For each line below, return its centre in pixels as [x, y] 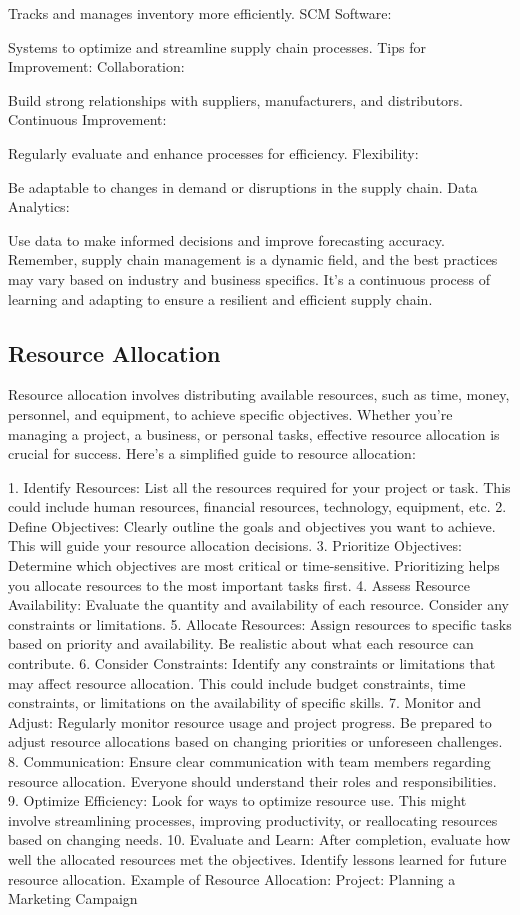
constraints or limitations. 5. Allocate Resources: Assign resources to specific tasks [260, 623]
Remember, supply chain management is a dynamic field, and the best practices [253, 259]
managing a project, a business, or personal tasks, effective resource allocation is [254, 433]
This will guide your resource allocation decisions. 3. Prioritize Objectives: [235, 545]
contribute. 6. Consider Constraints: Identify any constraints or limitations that [252, 663]
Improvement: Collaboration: [96, 66]
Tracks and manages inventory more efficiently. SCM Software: [200, 13]
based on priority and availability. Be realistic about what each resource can [241, 643]
